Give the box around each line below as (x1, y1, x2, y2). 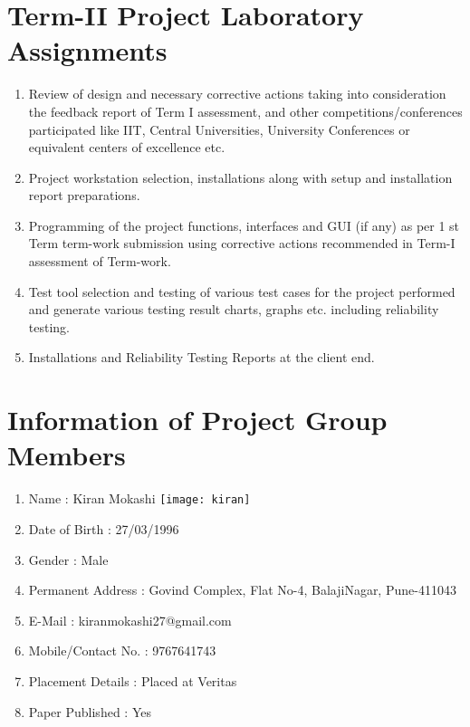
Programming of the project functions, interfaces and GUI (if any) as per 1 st (28, 215, 460, 234)
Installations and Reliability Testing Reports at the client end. (28, 348, 375, 367)
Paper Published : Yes (28, 702, 151, 721)
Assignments (7, 32, 168, 69)
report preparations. (28, 186, 140, 205)
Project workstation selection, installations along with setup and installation (28, 167, 453, 187)
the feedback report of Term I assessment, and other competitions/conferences (28, 101, 463, 120)
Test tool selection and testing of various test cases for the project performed (28, 282, 456, 301)
